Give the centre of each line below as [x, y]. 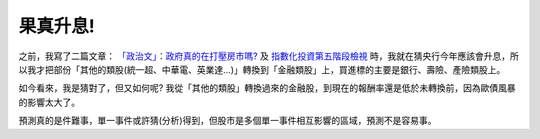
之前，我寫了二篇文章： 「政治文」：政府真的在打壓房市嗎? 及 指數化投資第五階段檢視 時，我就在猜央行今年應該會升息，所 [268, 56]
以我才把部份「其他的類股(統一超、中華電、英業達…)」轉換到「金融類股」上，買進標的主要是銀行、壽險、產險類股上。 [262, 69]
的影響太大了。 [49, 102]
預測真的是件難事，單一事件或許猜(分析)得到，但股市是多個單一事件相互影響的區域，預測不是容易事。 [227, 121]
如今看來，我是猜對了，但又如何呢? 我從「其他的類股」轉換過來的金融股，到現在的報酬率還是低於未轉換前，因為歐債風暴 [267, 88]
